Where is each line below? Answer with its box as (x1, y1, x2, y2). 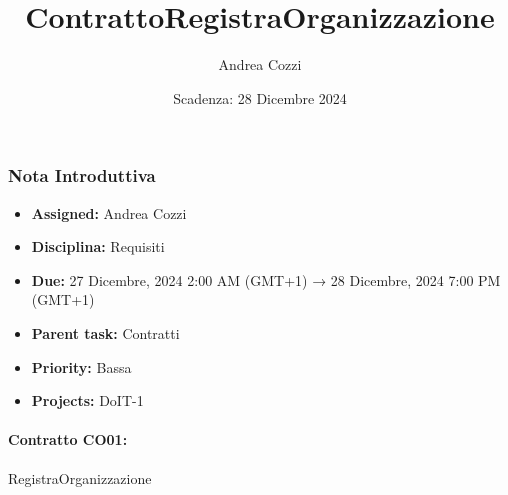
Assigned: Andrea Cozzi (31, 202, 187, 223)
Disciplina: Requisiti (31, 236, 165, 257)
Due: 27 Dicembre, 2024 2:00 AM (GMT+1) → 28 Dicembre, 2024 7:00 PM (31, 269, 501, 290)
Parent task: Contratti (31, 322, 180, 343)
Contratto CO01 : (8, 429, 128, 450)
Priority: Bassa (31, 356, 132, 377)
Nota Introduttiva (8, 163, 156, 188)
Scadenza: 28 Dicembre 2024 (173, 87, 347, 108)
